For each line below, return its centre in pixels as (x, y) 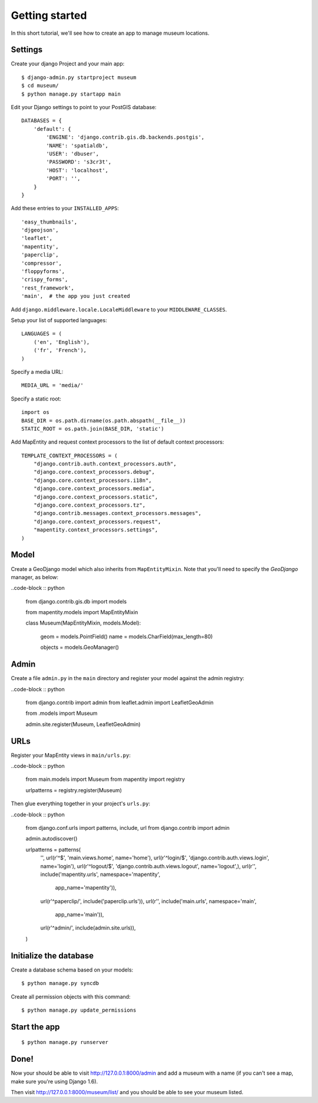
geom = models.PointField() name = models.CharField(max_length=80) (127, 636)
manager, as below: (35, 577)
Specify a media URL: (37, 372)
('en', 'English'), (62, 342)
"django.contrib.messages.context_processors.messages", (117, 513)
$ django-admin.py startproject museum (79, 77)
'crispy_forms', (45, 280)
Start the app (35, 1027)
